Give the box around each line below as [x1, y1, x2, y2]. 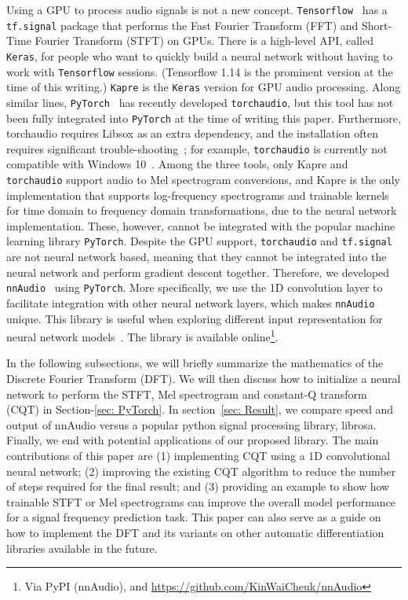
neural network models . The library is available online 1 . [6, 326, 279, 344]
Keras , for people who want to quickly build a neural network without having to [6, 47, 393, 64]
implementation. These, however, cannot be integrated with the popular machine [6, 217, 395, 234]
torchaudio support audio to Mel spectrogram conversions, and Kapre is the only [6, 171, 400, 188]
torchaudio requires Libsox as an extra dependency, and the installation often [6, 125, 378, 142]
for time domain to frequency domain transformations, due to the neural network [6, 202, 397, 219]
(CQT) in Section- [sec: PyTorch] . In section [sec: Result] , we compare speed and [6, 401, 394, 418]
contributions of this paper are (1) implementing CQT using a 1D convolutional [6, 447, 391, 464]
